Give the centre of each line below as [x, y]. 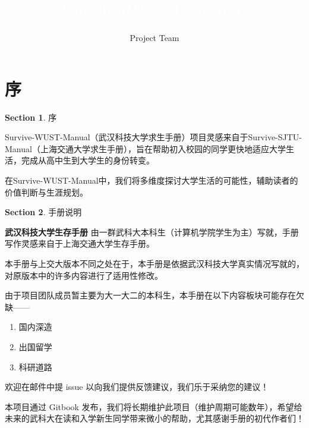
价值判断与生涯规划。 [46, 192]
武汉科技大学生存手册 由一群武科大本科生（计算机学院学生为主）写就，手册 [152, 232]
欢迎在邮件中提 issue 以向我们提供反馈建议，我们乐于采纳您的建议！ [137, 387]
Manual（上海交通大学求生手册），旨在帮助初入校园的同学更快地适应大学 [145, 148]
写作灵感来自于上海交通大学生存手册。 [80, 243]
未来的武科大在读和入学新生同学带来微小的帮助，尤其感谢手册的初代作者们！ [154, 418]
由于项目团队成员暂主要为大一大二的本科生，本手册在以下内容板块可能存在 [150, 295]
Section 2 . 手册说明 [43, 212]
